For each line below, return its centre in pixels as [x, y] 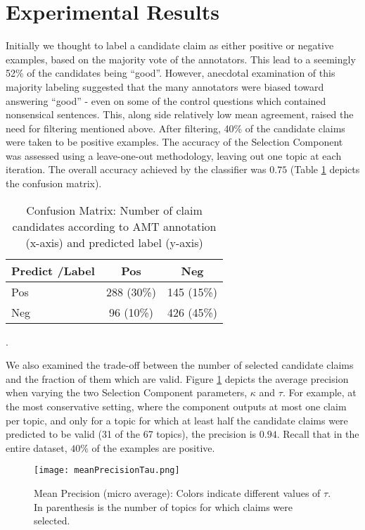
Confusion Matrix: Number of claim [114, 210]
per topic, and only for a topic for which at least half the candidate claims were [177, 420]
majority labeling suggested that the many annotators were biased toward [165, 86]
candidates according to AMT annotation [114, 226]
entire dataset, [37, 447]
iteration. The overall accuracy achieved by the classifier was [136, 169]
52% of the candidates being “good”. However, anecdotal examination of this [171, 73]
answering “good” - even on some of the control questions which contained [166, 100]
